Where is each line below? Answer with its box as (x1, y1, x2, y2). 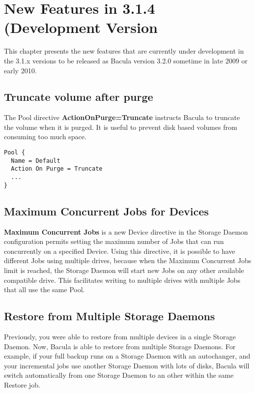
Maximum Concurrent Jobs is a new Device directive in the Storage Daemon (4, 226, 248, 237)
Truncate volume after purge (4, 89, 153, 104)
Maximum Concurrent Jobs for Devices (4, 203, 209, 218)
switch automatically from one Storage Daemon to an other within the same (4, 370, 234, 380)
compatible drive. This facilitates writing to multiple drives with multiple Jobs (4, 274, 240, 285)
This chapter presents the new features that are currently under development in (4, 46, 244, 56)
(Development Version (4, 17, 158, 37)
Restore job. (4, 379, 40, 390)
